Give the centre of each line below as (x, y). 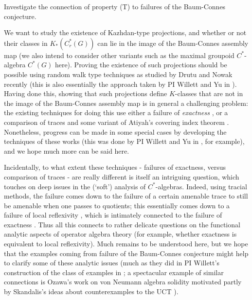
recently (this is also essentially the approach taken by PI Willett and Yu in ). (120, 84)
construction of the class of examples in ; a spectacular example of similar (114, 272)
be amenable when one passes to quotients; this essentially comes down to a (117, 205)
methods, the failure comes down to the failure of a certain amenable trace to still (126, 196)
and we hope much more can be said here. (67, 150)
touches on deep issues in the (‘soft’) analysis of (75, 186)
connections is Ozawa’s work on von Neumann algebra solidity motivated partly (123, 282)
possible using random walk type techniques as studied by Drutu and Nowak (118, 74)
